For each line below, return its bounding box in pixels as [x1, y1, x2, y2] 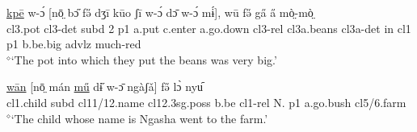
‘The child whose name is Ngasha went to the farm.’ [11, 109, 268, 126]
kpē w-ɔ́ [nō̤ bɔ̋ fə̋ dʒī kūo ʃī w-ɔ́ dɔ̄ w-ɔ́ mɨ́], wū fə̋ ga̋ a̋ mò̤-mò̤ [6, 4, 314, 20]
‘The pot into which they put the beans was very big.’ [11, 51, 277, 68]
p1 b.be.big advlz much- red [6, 35, 141, 52]
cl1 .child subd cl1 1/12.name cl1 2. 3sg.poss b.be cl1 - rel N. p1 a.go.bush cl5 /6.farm [6, 93, 406, 110]
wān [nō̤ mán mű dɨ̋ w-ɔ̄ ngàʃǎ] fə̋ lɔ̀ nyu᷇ [6, 78, 204, 95]
